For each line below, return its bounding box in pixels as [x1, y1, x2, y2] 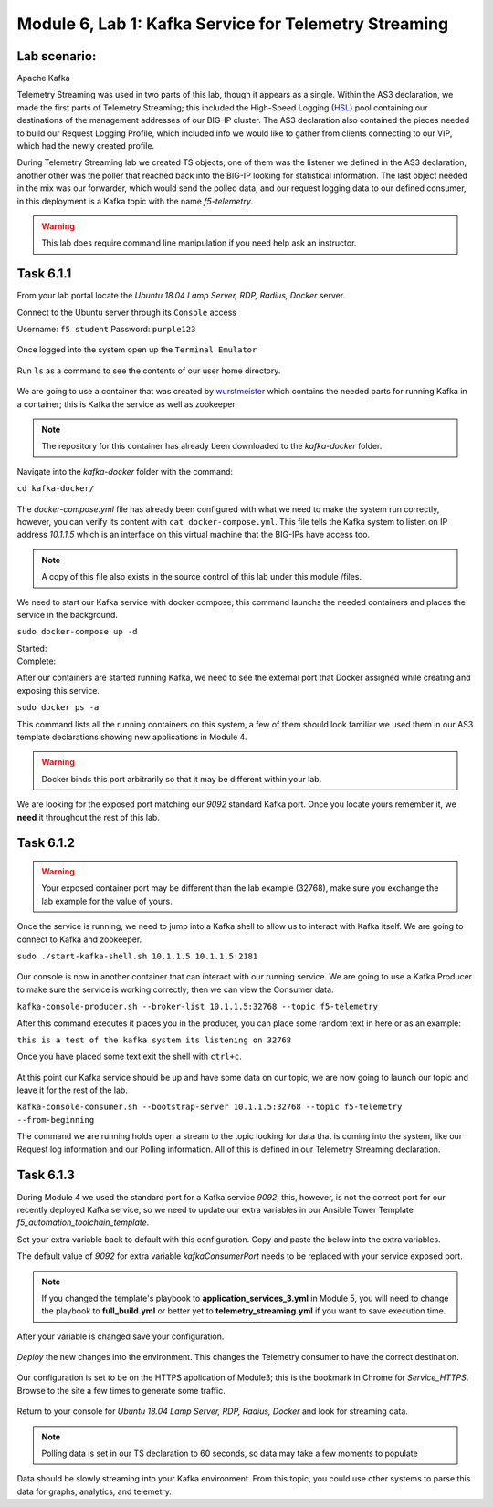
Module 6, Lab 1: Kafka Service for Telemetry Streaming [16, 14, 449, 34]
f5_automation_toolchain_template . [16, 1217, 150, 1228]
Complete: [16, 655, 57, 666]
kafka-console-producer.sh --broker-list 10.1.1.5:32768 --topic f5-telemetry [16, 1001, 379, 1012]
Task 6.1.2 [16, 835, 76, 851]
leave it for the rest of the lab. [16, 1084, 128, 1095]
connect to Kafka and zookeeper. [16, 934, 142, 945]
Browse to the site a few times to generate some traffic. [16, 1385, 226, 1396]
